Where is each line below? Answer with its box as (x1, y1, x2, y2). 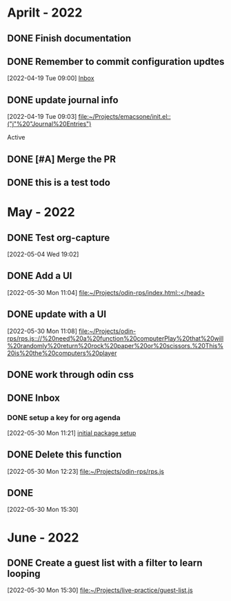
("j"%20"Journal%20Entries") (7, 120, 92, 128)
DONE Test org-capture (7, 231, 110, 243)
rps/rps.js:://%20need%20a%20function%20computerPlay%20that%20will (7, 334, 224, 343)
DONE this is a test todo (7, 176, 110, 188)
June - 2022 (7, 530, 79, 545)
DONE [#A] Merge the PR (7, 153, 116, 165)
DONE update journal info (7, 94, 119, 106)
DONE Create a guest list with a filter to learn (7, 557, 203, 569)
